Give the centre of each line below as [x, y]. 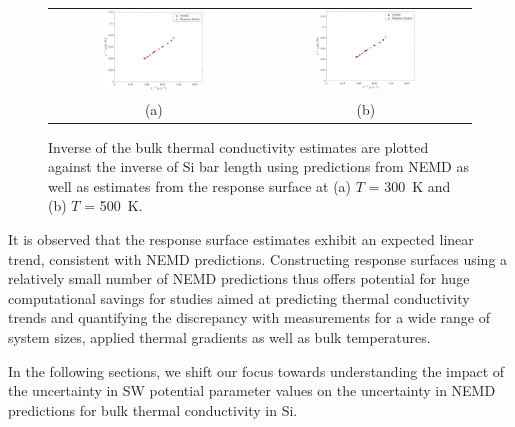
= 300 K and [409, 185]
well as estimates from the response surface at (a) [200, 185]
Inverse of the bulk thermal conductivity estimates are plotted [238, 146]
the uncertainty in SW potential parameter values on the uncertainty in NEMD [252, 390]
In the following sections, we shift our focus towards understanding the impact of [256, 370]
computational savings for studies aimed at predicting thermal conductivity [239, 297]
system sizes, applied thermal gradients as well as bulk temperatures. [219, 336]
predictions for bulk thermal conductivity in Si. [153, 409]
